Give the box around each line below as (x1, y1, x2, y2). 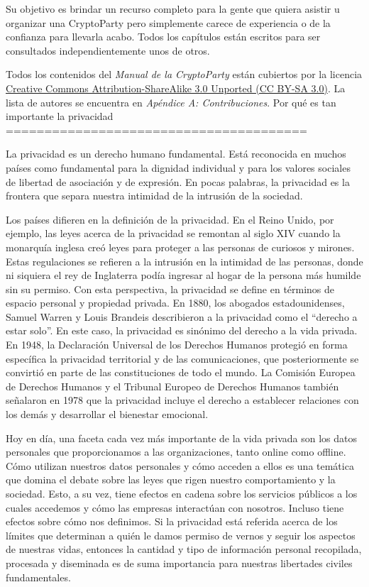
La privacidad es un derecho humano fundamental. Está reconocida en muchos (6, 146, 346, 161)
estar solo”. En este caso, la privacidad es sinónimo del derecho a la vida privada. (6, 323, 358, 338)
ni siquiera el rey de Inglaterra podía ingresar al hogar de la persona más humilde (6, 268, 361, 282)
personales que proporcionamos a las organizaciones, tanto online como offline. (6, 444, 346, 459)
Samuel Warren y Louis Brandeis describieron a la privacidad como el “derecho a (6, 309, 358, 324)
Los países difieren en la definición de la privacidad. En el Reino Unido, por (6, 212, 334, 226)
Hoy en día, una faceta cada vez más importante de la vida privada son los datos (6, 430, 358, 445)
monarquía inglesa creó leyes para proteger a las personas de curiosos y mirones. (6, 239, 355, 254)
